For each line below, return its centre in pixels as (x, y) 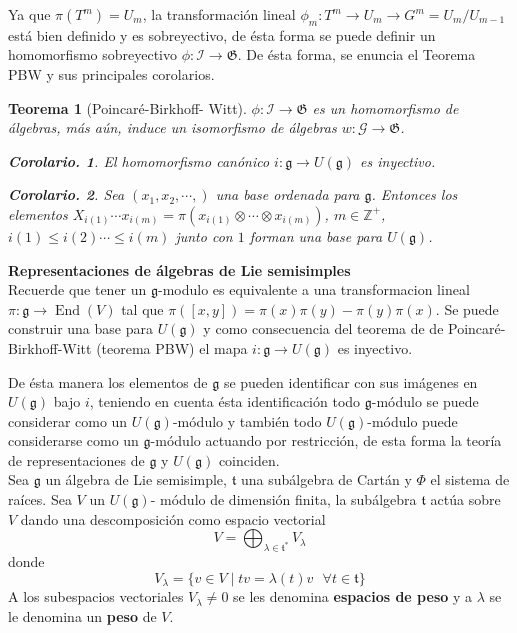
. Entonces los (414, 194)
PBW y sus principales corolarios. (111, 73)
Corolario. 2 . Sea (66, 194)
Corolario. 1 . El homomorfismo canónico (139, 160)
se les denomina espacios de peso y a (353, 596)
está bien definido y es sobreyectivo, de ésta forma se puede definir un (222, 34)
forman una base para (316, 235)
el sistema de (470, 479)
